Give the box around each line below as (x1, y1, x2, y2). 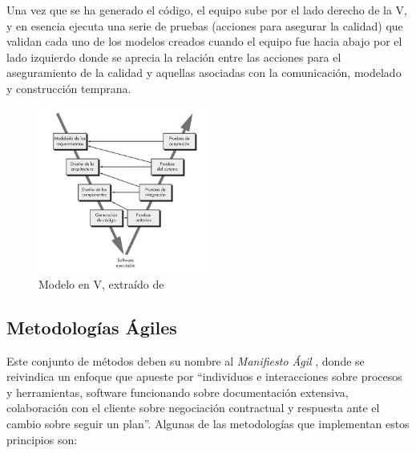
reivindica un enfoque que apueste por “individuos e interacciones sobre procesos (6, 368, 402, 385)
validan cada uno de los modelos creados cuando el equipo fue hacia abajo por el (6, 33, 402, 50)
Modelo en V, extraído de (38, 275, 164, 292)
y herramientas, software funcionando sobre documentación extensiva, (6, 383, 349, 400)
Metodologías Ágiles (6, 314, 177, 339)
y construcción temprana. (6, 79, 131, 96)
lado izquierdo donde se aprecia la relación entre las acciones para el (6, 48, 341, 65)
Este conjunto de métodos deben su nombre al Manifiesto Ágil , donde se (6, 352, 365, 369)
